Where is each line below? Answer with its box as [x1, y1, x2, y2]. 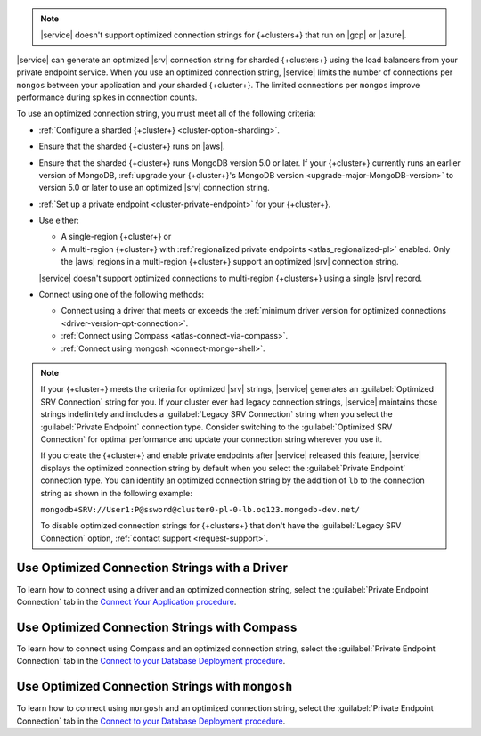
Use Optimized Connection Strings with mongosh [16, 679, 293, 694]
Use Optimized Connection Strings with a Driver [16, 560, 289, 576]
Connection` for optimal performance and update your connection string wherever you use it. [40, 433, 383, 445]
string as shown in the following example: [40, 487, 193, 498]
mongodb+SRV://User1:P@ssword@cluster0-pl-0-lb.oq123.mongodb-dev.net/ [40, 504, 361, 514]
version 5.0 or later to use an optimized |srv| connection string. [38, 183, 271, 193]
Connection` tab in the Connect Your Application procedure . [16, 596, 237, 607]
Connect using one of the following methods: [38, 290, 205, 300]
